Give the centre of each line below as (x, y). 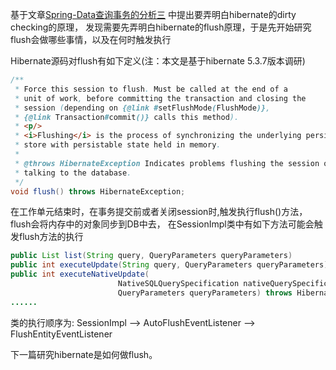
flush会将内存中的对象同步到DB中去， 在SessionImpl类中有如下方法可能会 (162, 224)
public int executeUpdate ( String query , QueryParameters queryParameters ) (169, 265)
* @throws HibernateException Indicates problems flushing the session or (173, 163)
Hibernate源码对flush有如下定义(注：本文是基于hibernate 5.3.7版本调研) (158, 61)
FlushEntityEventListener (61, 334)
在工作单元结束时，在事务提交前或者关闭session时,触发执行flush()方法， (159, 212)
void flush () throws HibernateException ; (98, 191)
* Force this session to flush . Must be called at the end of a (151, 89)
